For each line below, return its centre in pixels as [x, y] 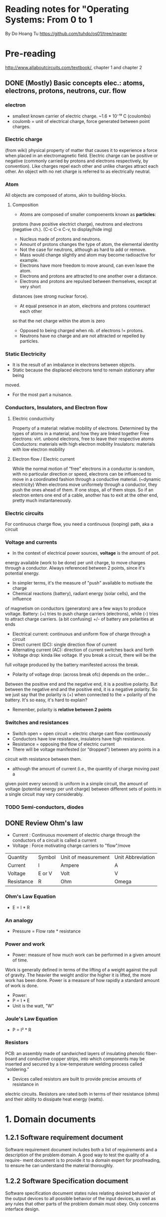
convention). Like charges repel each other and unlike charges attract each [82, 166]
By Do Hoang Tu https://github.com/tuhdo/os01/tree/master [66, 33]
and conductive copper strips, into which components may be [82, 1059]
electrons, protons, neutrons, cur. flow [66, 91]
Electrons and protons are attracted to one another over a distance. [88, 276]
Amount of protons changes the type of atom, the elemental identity [89, 244]
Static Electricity [26, 354]
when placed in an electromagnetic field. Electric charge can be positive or [82, 155]
